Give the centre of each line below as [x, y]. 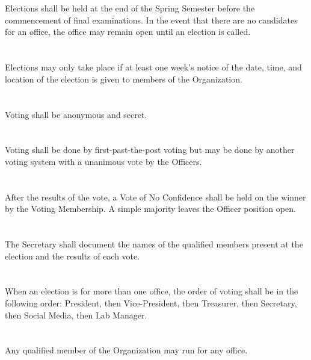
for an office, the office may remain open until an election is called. [128, 32]
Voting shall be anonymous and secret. [76, 114]
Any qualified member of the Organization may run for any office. [126, 350]
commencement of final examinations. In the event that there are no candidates [151, 20]
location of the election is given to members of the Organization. [124, 79]
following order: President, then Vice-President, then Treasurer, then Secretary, [151, 303]
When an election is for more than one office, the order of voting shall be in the [152, 291]
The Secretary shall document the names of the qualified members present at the [154, 244]
